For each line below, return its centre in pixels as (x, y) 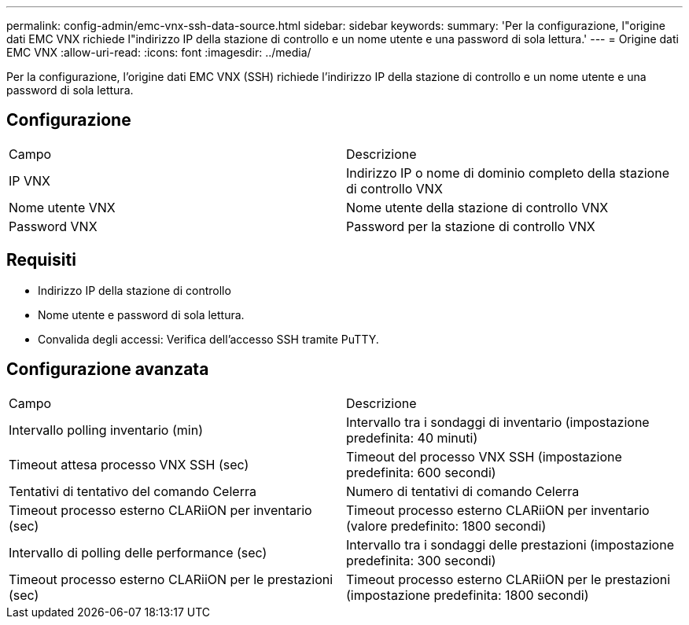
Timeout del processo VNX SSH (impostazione (484, 456)
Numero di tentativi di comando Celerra (463, 491)
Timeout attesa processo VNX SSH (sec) (129, 464)
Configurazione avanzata (108, 369)
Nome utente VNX (62, 207)
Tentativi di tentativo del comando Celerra (133, 491)
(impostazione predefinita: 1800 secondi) (468, 595)
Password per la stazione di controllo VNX (471, 226)
